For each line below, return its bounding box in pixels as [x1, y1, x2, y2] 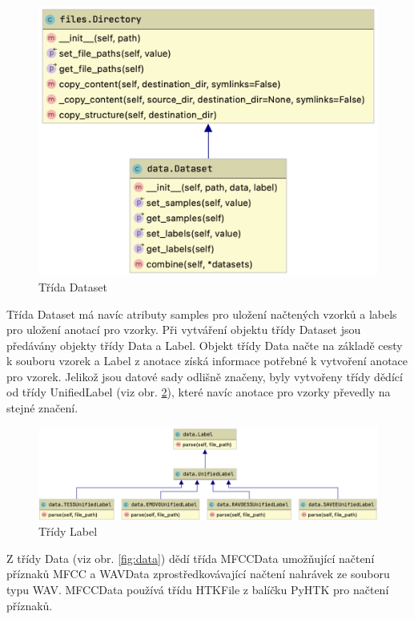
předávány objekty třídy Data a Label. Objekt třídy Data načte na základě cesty [6, 336, 403, 353]
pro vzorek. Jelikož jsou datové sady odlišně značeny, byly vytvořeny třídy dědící [6, 368, 403, 384]
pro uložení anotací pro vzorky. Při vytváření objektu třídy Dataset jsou [6, 321, 361, 338]
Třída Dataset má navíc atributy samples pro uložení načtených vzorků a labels [6, 305, 397, 322]
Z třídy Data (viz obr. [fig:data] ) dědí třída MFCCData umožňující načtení [6, 549, 375, 566]
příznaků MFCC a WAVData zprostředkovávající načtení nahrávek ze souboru [6, 565, 390, 582]
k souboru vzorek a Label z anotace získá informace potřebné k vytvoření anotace [6, 352, 408, 369]
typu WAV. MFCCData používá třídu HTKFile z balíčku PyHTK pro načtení [6, 581, 389, 597]
